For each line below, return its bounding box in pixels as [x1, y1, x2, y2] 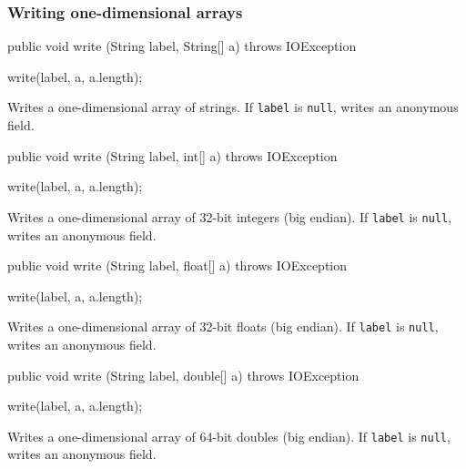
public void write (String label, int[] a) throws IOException [7, 146, 338, 165]
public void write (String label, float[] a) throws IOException [7, 256, 348, 275]
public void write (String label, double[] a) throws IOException [7, 365, 360, 384]
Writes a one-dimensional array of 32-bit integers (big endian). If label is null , [7, 207, 452, 226]
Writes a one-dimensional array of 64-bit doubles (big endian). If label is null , [7, 426, 451, 445]
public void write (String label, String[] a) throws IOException [7, 36, 357, 56]
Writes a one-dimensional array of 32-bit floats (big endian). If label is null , [7, 317, 439, 336]
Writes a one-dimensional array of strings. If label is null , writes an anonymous [7, 97, 459, 117]
